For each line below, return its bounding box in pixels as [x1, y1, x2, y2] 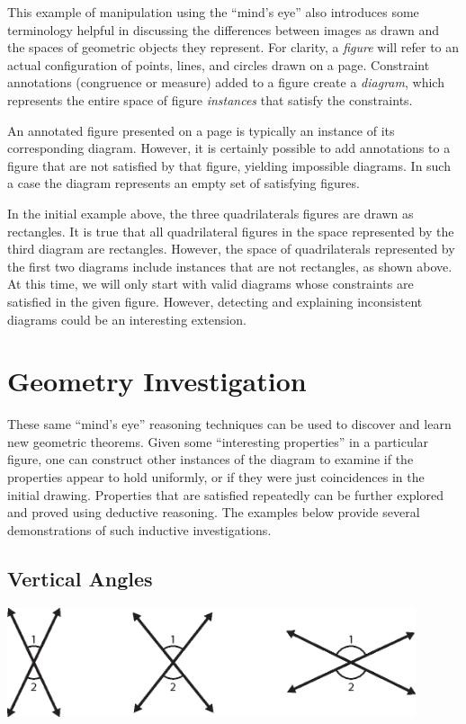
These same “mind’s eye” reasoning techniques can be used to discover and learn [7, 415, 452, 434]
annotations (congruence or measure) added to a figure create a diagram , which [7, 73, 444, 92]
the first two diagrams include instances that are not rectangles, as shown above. [7, 256, 453, 275]
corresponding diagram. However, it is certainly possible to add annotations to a [7, 139, 451, 157]
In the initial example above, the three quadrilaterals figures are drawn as [7, 203, 414, 222]
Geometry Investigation [7, 362, 307, 399]
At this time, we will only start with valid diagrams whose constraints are [7, 274, 414, 293]
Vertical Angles [7, 564, 153, 592]
